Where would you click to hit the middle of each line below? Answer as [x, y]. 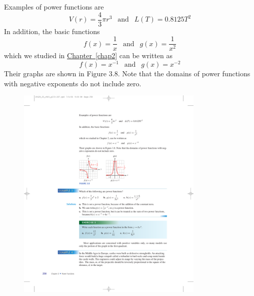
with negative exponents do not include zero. [73, 83]
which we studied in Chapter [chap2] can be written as [88, 55]
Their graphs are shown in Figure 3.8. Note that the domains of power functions [127, 73]
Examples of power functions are [54, 7]
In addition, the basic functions [52, 31]
